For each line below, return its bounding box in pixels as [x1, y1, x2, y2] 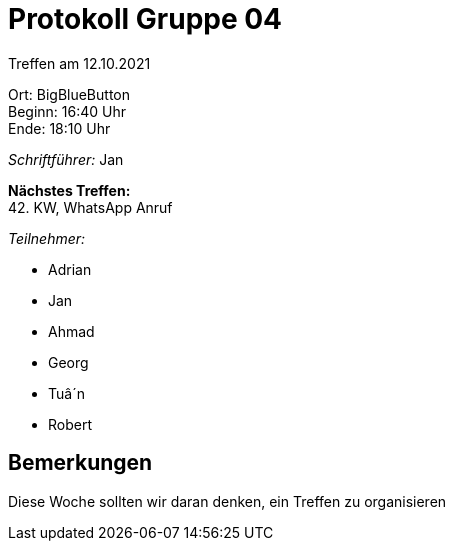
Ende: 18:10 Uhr [8, 119, 111, 137]
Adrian [48, 260, 92, 278]
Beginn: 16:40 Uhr [8, 102, 127, 120]
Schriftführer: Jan [8, 150, 124, 168]
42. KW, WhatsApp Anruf [8, 198, 173, 216]
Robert [48, 415, 93, 433]
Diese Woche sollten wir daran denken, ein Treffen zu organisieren [8, 492, 447, 510]
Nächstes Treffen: [8, 181, 131, 199]
